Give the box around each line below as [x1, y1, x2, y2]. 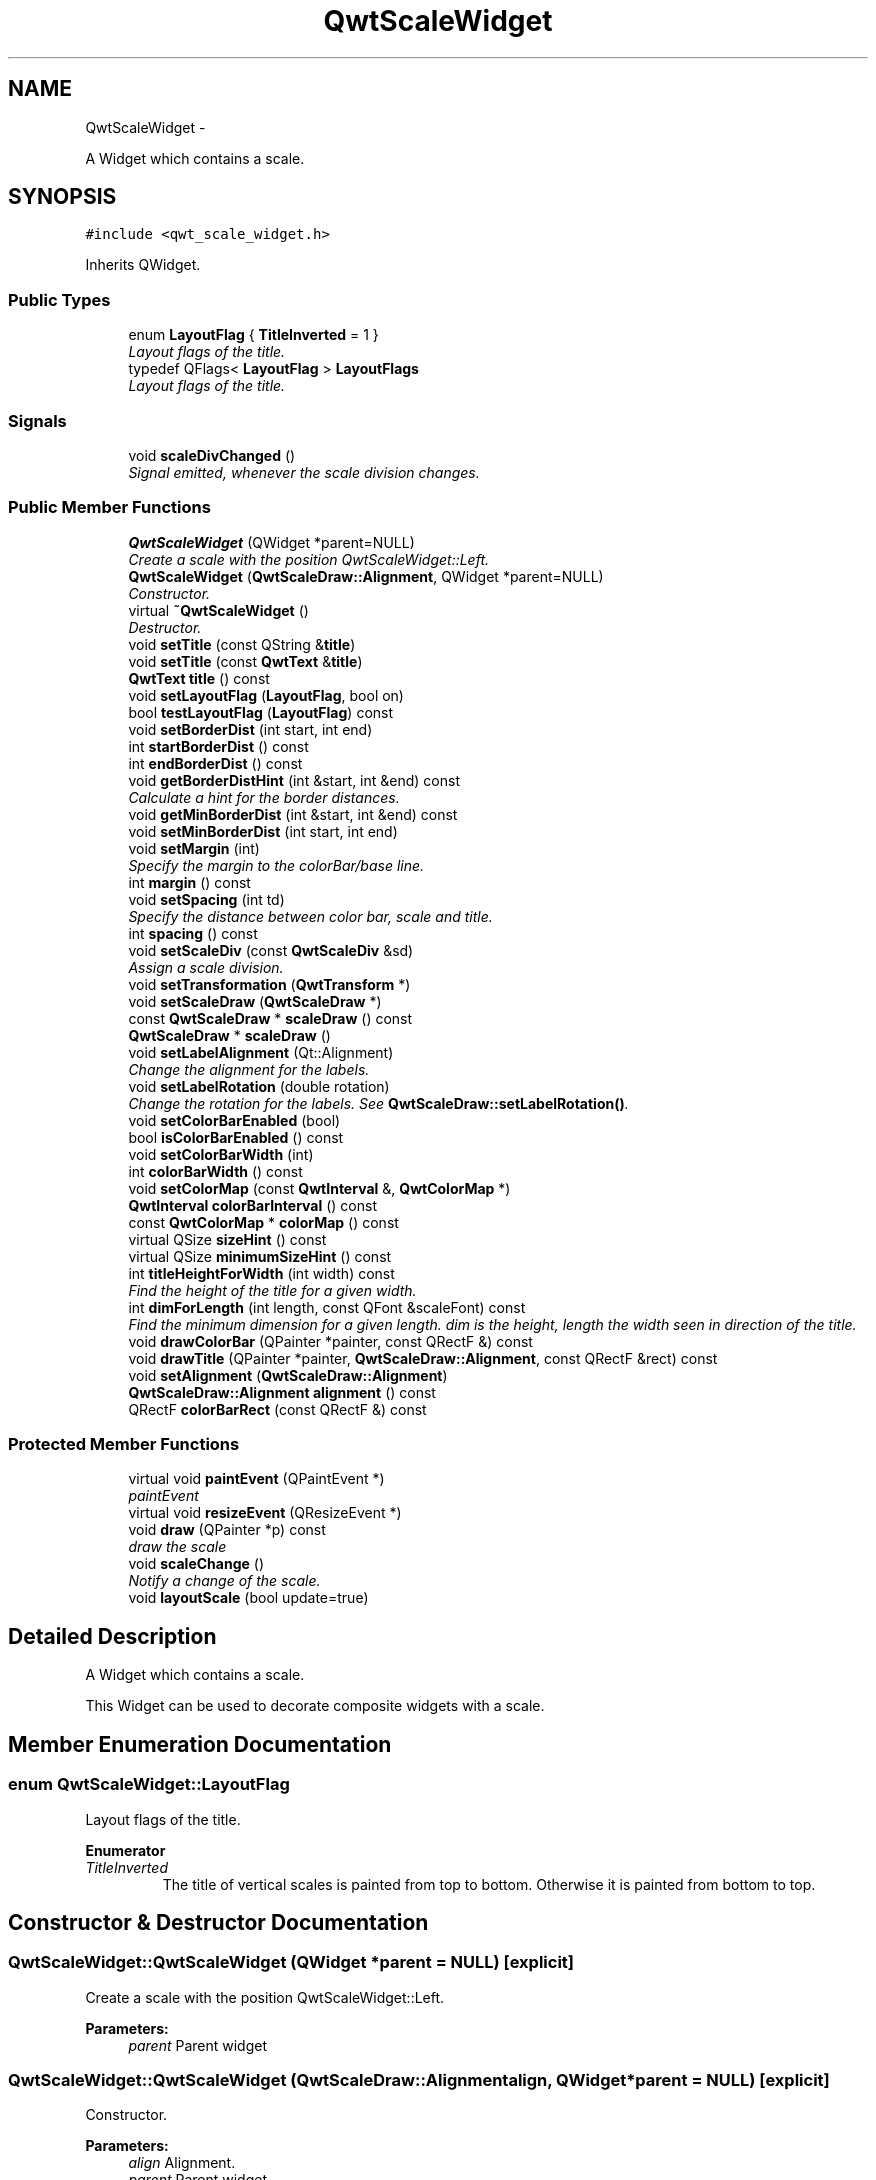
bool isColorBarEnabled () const [128, 1128, 344, 1146]
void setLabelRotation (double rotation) [128, 1077, 390, 1095]
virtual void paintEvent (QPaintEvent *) [128, 1470, 385, 1488]
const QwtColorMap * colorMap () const [128, 1213, 399, 1231]
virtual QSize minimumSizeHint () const [128, 1247, 392, 1265]
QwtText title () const [128, 669, 270, 687]
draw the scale [128, 1538, 227, 1556]
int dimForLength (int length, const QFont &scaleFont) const [128, 1298, 526, 1316]
